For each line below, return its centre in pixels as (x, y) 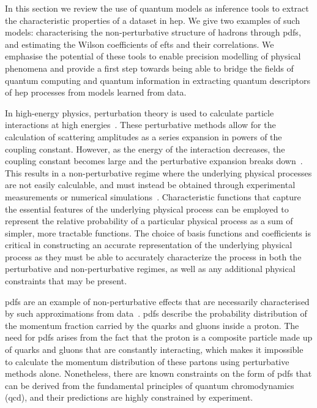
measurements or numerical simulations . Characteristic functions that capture (153, 196)
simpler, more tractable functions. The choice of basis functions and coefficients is (158, 232)
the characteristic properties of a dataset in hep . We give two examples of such (152, 20)
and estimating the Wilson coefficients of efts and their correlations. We (140, 44)
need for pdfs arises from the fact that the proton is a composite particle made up (159, 337)
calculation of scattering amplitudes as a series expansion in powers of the (144, 136)
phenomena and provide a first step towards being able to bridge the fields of (149, 68)
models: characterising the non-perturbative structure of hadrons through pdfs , (153, 32)
